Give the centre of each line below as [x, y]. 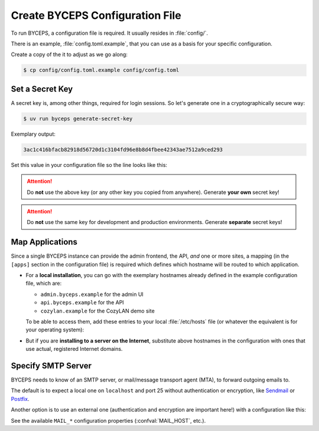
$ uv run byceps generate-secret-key [78, 119]
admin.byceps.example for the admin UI [92, 294]
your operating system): [55, 330]
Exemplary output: [33, 134]
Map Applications [44, 242]
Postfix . [20, 399]
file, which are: [44, 284]
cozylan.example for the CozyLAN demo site [97, 311]
